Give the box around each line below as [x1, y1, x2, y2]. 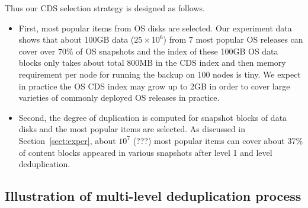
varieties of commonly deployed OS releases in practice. [18, 91, 220, 104]
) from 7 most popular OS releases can [163, 33, 303, 46]
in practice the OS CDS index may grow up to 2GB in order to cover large [18, 79, 290, 92]
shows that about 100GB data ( [18, 33, 134, 46]
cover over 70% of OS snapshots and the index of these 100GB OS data [18, 44, 278, 57]
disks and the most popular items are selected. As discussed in [18, 123, 246, 135]
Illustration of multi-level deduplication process [5, 187, 301, 205]
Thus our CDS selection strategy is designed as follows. [5, 2, 205, 14]
